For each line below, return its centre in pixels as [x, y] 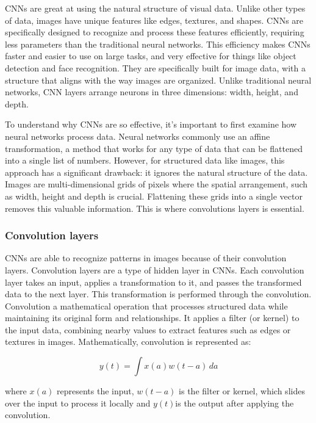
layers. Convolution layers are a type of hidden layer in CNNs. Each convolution [155, 269]
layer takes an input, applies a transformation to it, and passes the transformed [153, 282]
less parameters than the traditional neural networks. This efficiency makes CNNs [158, 44]
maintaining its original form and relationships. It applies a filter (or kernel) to [152, 318]
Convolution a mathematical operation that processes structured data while [146, 305]
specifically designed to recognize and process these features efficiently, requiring [155, 32]
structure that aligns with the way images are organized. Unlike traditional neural [158, 80]
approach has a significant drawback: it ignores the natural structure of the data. [156, 172]
